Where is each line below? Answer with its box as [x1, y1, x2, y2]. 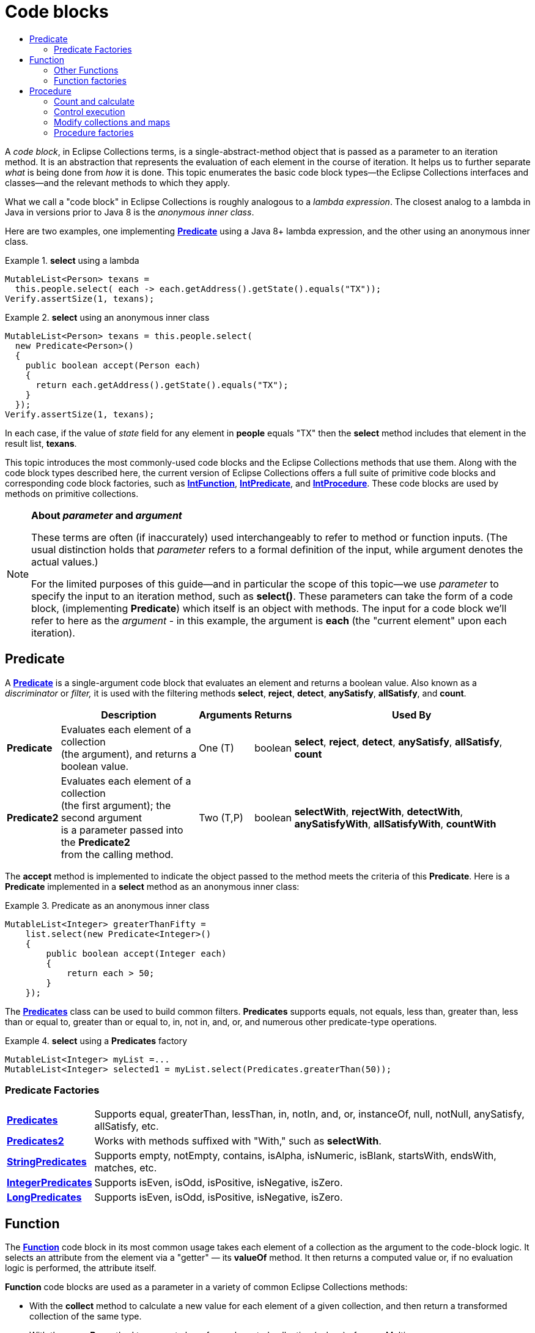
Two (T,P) [199, 811, 243, 824]
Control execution [54, 106, 125, 117]
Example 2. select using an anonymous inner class [5, 312, 210, 323]
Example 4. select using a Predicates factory [5, 1035, 188, 1046]
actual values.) [31, 555, 98, 568]
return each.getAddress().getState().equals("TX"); [35, 379, 289, 390]
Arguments [199, 708, 253, 721]
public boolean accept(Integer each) [46, 948, 227, 958]
